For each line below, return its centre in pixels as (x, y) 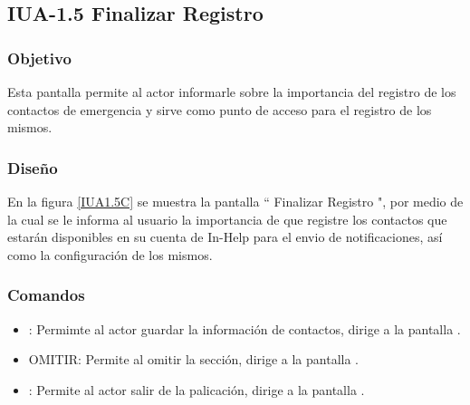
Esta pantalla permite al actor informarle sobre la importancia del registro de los (232, 92)
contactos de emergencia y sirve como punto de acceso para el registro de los (220, 109)
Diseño (33, 167)
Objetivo (39, 58)
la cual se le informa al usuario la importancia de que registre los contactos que (227, 219)
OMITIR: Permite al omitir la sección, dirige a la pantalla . (193, 359)
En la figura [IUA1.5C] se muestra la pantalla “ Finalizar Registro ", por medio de (235, 201)
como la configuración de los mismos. (110, 254)
